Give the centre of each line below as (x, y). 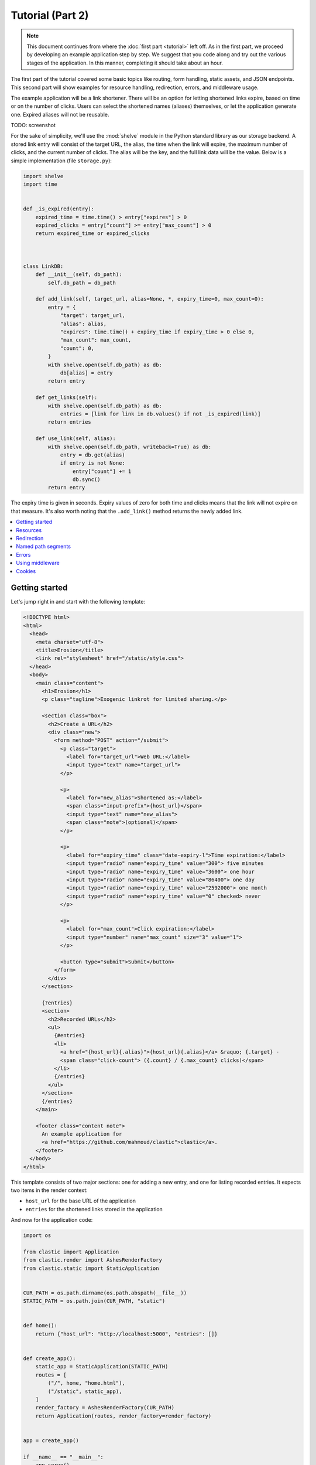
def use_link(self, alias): (76, 439)
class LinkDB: (43, 266)
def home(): (40, 1326)
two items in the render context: (49, 1190)
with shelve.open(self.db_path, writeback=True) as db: (130, 447)
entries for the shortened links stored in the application (94, 1209)
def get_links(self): (66, 398)
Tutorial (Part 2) (50, 15)
